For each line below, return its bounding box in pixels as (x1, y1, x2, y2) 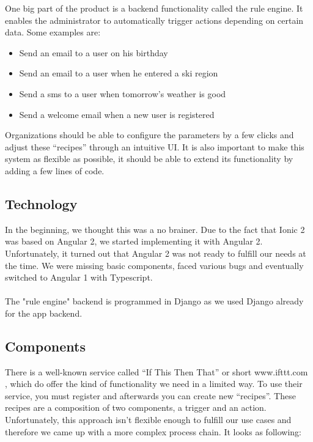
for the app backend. (5, 306, 83, 319)
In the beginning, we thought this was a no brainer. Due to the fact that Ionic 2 (5, 223, 305, 235)
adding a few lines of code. (5, 164, 105, 177)
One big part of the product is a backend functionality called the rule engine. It (5, 2, 303, 14)
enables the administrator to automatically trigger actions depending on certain (5, 13, 304, 26)
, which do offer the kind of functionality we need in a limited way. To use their (5, 377, 303, 390)
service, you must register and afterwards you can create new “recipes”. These (5, 389, 296, 402)
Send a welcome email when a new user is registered (19, 108, 215, 120)
